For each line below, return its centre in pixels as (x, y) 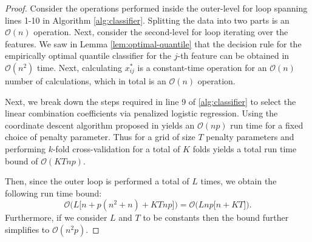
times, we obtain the (239, 181)
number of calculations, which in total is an (86, 80)
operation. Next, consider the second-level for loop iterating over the (161, 32)
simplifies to (27, 229)
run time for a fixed (267, 125)
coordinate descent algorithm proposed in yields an (100, 125)
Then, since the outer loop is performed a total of (97, 181)
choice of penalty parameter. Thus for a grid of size (100, 137)
